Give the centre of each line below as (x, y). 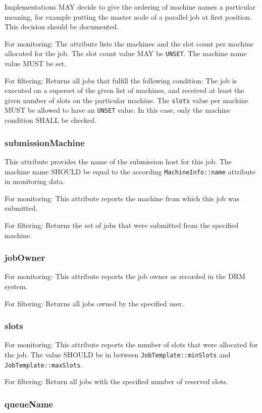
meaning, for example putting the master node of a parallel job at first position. (128, 16)
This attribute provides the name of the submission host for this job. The (118, 161)
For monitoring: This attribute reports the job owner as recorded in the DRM (125, 276)
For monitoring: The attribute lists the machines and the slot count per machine (129, 43)
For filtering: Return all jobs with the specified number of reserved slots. (116, 381)
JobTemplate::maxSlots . (44, 364)
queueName (29, 404)
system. (16, 286)
